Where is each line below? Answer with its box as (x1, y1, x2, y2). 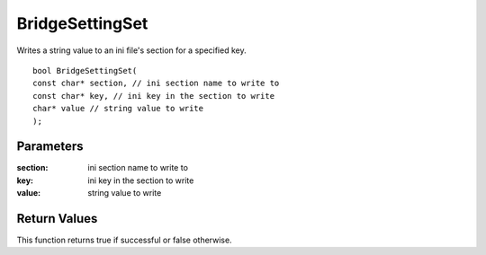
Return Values (16, 211, 98, 226)
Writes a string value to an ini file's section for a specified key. (16, 45, 247, 56)
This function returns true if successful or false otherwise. (16, 234, 233, 246)
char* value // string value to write (32, 103, 204, 114)
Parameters (16, 139, 84, 154)
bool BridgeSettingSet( (32, 66, 138, 75)
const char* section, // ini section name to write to (32, 78, 280, 89)
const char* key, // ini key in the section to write (32, 91, 274, 101)
